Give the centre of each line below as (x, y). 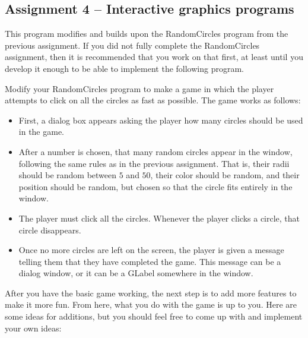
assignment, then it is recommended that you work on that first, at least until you (154, 57)
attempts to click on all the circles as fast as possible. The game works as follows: (153, 100)
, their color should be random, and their (225, 175)
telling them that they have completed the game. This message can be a (150, 261)
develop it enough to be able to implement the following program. (124, 68)
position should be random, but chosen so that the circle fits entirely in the (155, 186)
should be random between (68, 175)
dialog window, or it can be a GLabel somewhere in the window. (136, 273)
